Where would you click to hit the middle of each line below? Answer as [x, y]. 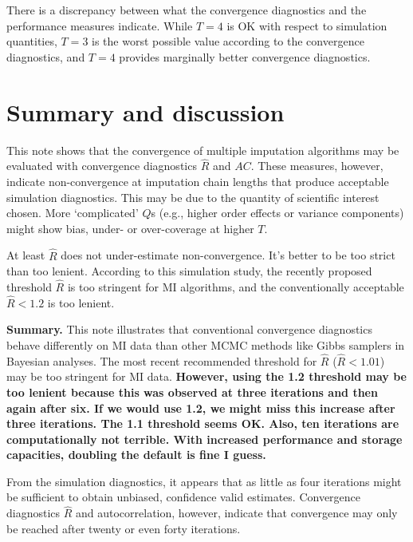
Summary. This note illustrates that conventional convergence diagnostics [189, 329]
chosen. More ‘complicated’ [73, 213]
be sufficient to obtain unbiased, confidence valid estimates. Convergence [184, 497]
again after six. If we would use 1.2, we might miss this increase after [201, 407]
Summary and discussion [146, 111]
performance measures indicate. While [100, 25]
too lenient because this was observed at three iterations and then [192, 392]
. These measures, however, [317, 166]
